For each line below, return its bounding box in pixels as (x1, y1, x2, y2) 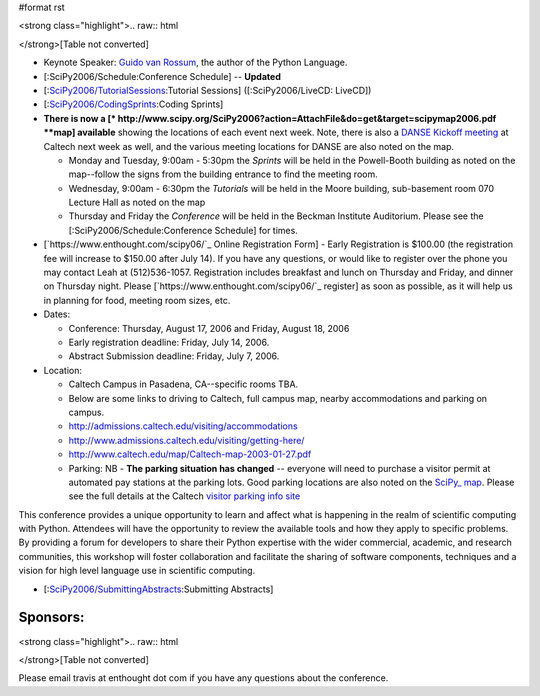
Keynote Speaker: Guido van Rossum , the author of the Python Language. (43, 56, 348, 69)
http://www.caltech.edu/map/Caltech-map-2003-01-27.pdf (68, 448, 312, 460)
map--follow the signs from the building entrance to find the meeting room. (68, 168, 379, 180)
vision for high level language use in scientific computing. (18, 565, 256, 577)
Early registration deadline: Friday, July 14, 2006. (68, 336, 270, 348)
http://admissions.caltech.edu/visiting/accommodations (68, 420, 299, 432)
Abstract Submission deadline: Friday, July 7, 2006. (68, 350, 280, 362)
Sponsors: (18, 609, 85, 626)
